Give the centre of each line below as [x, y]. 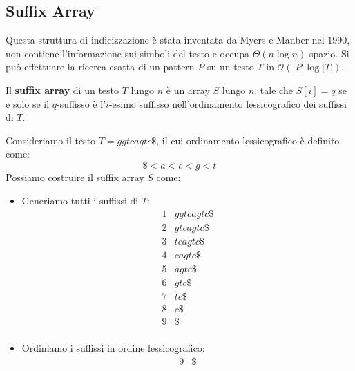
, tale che [274, 89]
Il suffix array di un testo [63, 89]
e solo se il [28, 103]
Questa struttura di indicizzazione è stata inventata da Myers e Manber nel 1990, [178, 40]
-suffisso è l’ [81, 103]
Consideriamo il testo [51, 140]
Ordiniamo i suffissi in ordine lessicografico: [113, 348]
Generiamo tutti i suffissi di [80, 200]
